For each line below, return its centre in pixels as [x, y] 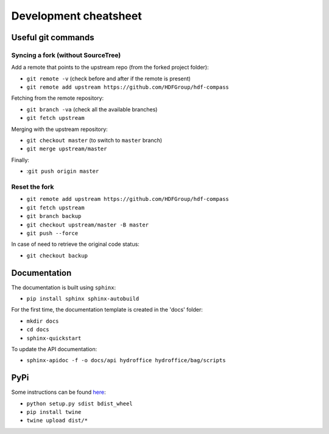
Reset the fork [33, 187]
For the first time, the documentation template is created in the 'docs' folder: [107, 310]
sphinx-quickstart [54, 338]
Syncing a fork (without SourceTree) [66, 55]
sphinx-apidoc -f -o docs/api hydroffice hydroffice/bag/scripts [126, 360]
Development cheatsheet [77, 16]
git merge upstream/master [67, 149]
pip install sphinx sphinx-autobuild [83, 299]
